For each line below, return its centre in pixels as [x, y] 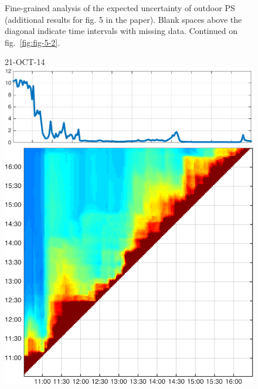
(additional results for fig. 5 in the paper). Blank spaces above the [123, 19]
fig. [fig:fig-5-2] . [33, 42]
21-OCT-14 [25, 62]
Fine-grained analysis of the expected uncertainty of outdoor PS [120, 8]
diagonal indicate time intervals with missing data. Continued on [121, 31]
